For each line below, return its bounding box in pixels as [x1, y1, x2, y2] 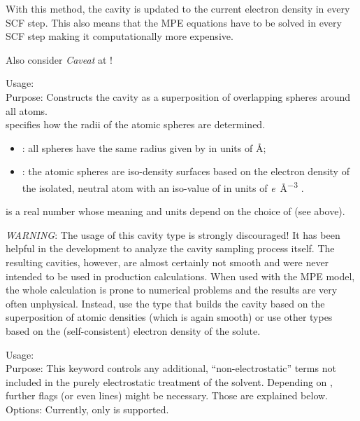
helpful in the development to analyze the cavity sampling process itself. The [6, 241, 335, 256]
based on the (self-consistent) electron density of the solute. [6, 323, 261, 338]
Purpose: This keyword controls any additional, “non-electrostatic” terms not [6, 361, 336, 375]
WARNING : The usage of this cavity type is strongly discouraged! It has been [6, 227, 340, 242]
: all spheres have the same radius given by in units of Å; [22, 140, 266, 155]
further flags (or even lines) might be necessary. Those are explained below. [6, 388, 329, 403]
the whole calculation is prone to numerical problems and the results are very [6, 282, 338, 297]
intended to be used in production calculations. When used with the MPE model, [6, 268, 355, 283]
